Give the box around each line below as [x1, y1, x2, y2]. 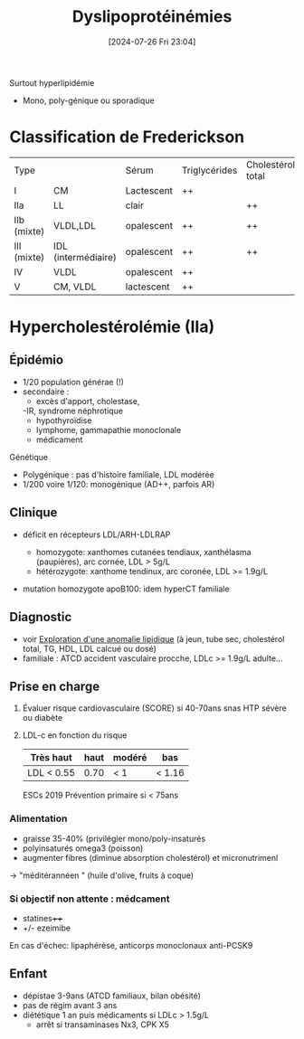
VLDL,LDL [52, 219, 97, 231]
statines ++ [22, 912, 63, 923]
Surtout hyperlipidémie [9, 77, 95, 88]
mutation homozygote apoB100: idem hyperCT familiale [22, 583, 230, 594]
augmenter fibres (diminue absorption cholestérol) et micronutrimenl [22, 852, 279, 863]
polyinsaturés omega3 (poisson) [22, 843, 144, 854]
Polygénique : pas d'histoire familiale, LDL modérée [22, 468, 214, 480]
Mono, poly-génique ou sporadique [22, 95, 156, 106]
